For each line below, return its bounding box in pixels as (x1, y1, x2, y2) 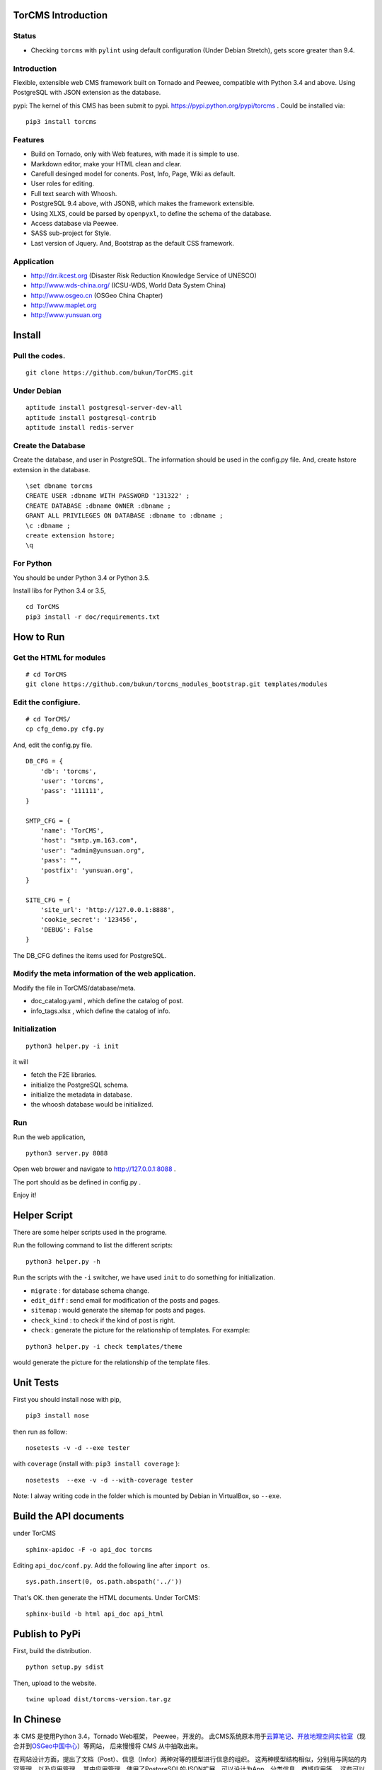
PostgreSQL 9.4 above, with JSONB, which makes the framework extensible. (30, 199, 255, 208)
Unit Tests (13, 1376, 59, 1388)
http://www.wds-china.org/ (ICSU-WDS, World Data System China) (30, 281, 226, 290)
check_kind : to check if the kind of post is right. (30, 1315, 175, 1324)
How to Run (13, 631, 65, 643)
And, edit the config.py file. (13, 741, 93, 749)
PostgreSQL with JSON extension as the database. (13, 88, 161, 97)
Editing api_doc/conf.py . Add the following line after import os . (13, 1561, 210, 1570)
